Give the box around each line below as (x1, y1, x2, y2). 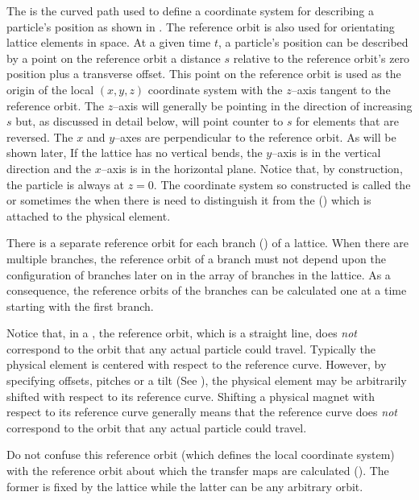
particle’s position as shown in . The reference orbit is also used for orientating (6, 18, 395, 35)
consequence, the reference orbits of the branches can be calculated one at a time (6, 282, 407, 299)
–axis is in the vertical (272, 144, 381, 161)
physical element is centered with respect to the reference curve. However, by (6, 356, 387, 373)
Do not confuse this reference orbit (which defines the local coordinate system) (6, 446, 395, 463)
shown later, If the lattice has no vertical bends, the (6, 144, 263, 161)
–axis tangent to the (291, 81, 391, 97)
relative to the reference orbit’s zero (233, 49, 410, 66)
